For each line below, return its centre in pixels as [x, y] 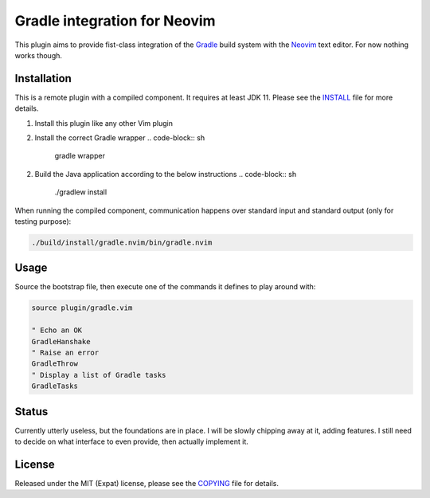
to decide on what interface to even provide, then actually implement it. [131, 441]
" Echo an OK [57, 330]
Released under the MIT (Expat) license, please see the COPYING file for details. [147, 483]
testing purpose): [43, 221]
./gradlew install [81, 192]
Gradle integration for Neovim [115, 21]
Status [31, 412]
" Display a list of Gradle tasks [99, 375]
